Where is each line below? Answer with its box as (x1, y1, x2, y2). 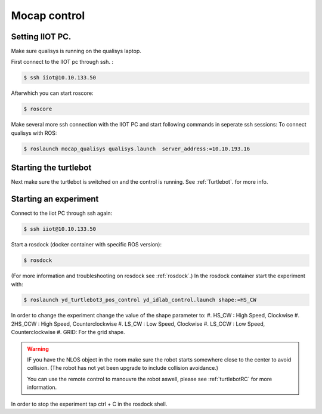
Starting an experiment (11, 194, 99, 204)
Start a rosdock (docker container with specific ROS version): (11, 241, 162, 248)
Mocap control (11, 9, 85, 22)
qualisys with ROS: (11, 129, 57, 137)
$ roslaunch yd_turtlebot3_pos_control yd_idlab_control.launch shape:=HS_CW (23, 296, 256, 304)
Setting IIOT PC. (11, 32, 72, 42)
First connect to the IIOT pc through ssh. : (11, 58, 113, 66)
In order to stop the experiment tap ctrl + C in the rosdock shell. (11, 400, 168, 407)
